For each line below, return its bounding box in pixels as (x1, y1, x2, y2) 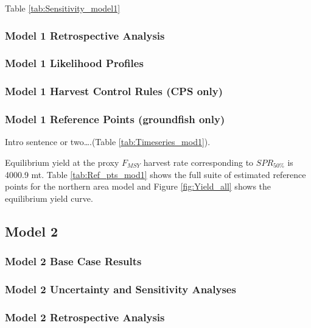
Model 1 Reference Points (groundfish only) (5, 112, 225, 127)
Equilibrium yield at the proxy (5, 155, 119, 168)
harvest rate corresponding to (143, 155, 254, 168)
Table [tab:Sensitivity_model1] (5, 2, 121, 14)
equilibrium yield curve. (5, 191, 93, 204)
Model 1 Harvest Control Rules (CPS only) (5, 84, 223, 99)
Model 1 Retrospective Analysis (5, 27, 165, 43)
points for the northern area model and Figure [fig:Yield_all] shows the (5, 180, 271, 193)
